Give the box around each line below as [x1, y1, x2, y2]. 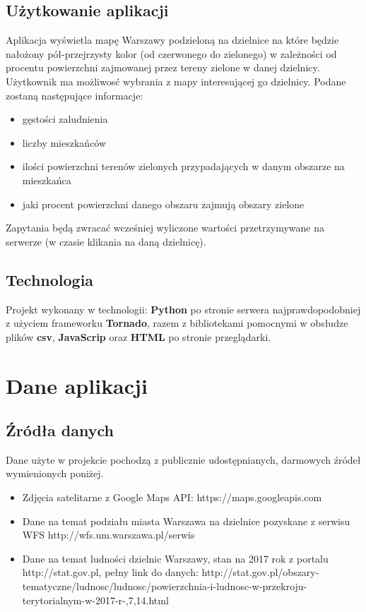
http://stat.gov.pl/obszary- [201, 565, 319, 580]
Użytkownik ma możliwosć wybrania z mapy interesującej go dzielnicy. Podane [6, 73, 346, 88]
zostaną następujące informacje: [6, 88, 143, 102]
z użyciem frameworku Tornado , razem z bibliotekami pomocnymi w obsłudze [6, 316, 348, 330]
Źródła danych [6, 419, 114, 441]
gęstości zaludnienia [22, 112, 108, 126]
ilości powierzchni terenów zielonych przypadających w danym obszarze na [22, 159, 345, 174]
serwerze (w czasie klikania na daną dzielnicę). [6, 234, 206, 248]
